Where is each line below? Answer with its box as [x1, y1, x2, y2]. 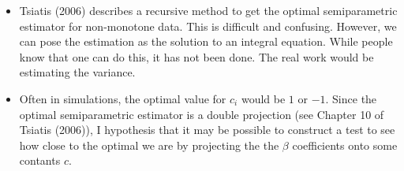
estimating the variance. [19, 64, 136, 80]
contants [19, 152, 61, 169]
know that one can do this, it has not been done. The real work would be [19, 48, 374, 65]
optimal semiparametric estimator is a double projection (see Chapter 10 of [19, 106, 384, 122]
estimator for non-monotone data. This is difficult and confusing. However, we [19, 17, 397, 34]
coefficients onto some [292, 136, 398, 153]
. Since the [325, 90, 377, 106]
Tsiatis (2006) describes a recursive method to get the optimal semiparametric [19, 2, 398, 18]
